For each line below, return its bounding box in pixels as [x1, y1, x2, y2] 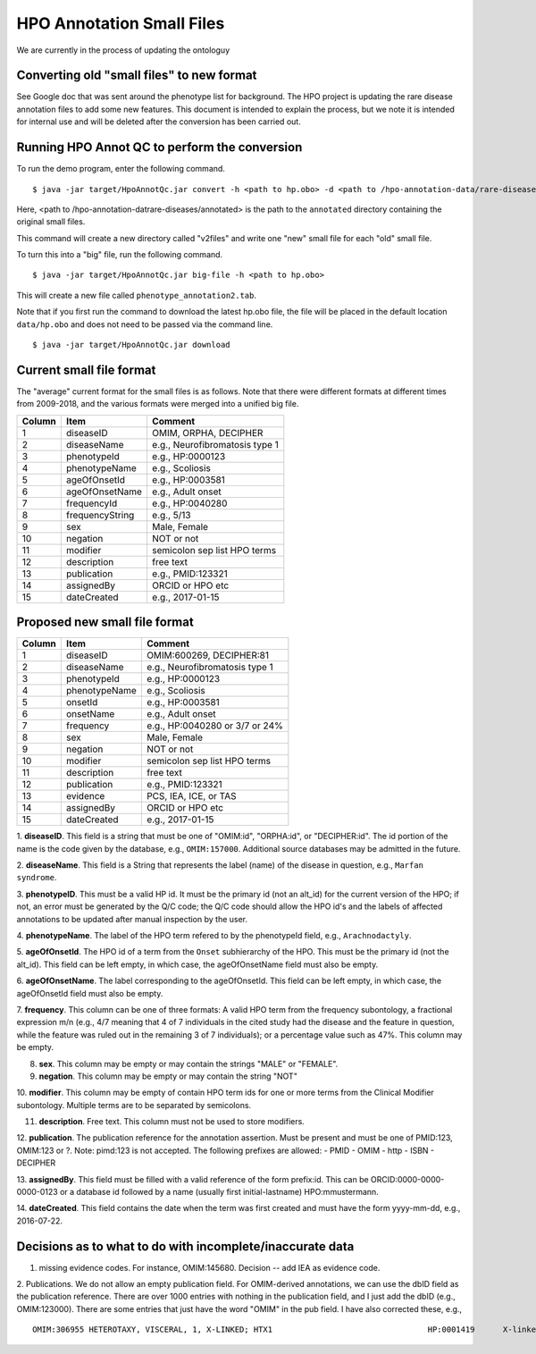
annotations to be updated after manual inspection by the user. [16, 913, 248, 924]
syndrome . [16, 872, 57, 883]
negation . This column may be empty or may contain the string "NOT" [38, 1071, 298, 1081]
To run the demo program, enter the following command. [16, 164, 225, 174]
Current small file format [16, 362, 156, 377]
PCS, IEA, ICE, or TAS [146, 790, 237, 803]
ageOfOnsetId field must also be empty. [16, 988, 163, 998]
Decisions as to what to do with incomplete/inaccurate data [16, 1239, 355, 1254]
